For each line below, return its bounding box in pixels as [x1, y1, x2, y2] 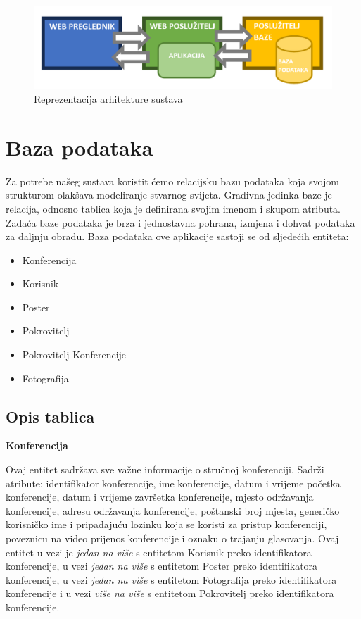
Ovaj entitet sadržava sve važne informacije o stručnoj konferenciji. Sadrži [6, 462, 324, 477]
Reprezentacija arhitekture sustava [34, 92, 183, 106]
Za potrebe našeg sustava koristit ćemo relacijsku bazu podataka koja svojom [6, 173, 339, 188]
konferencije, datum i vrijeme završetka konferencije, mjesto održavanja [6, 489, 314, 504]
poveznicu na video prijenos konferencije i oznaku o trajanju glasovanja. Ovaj [6, 531, 339, 546]
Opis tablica [6, 405, 95, 427]
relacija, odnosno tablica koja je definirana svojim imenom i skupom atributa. [6, 201, 341, 215]
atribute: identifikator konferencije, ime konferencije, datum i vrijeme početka [6, 475, 341, 490]
